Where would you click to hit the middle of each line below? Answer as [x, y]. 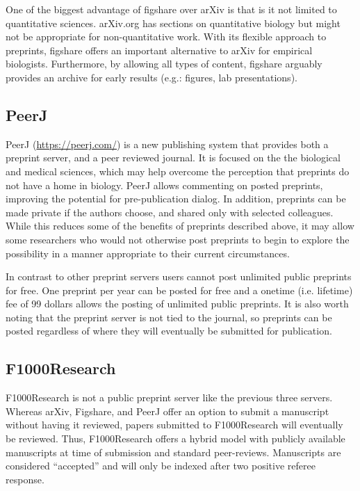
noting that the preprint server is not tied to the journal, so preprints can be [169, 317]
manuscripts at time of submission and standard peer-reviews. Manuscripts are [173, 452]
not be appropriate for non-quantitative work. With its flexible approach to [166, 37]
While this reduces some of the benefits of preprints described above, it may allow [180, 226]
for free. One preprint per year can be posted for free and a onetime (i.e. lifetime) [179, 290]
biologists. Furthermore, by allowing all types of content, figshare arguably [164, 64]
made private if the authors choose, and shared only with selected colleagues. [170, 212]
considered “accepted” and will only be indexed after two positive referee [161, 466]
